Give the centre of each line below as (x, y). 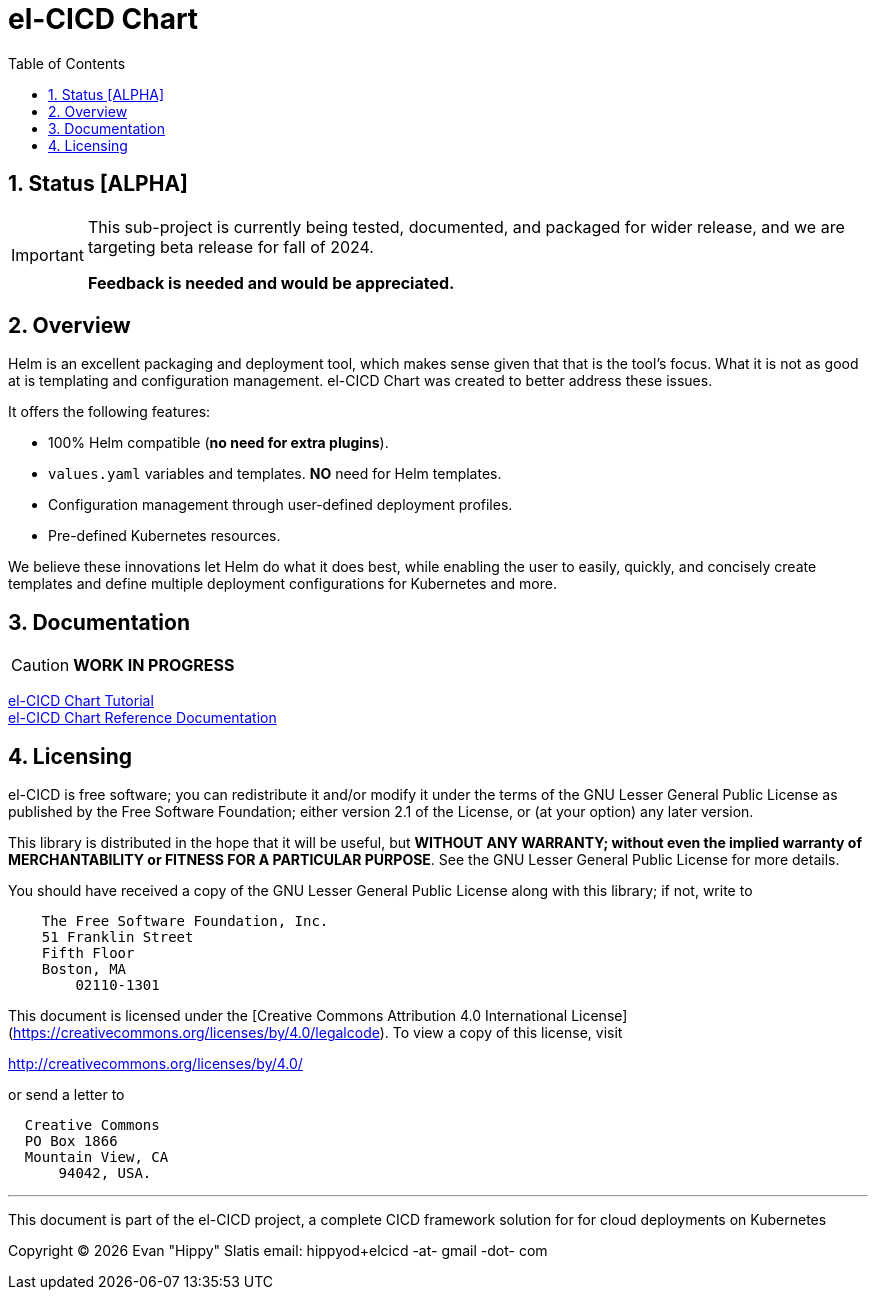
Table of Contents (67, 63)
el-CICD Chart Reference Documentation (142, 718)
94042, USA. (105, 1173)
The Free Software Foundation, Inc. (185, 921)
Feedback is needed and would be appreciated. (271, 282)
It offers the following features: (109, 412)
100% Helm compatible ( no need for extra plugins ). (218, 443)
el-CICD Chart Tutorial (81, 701)
